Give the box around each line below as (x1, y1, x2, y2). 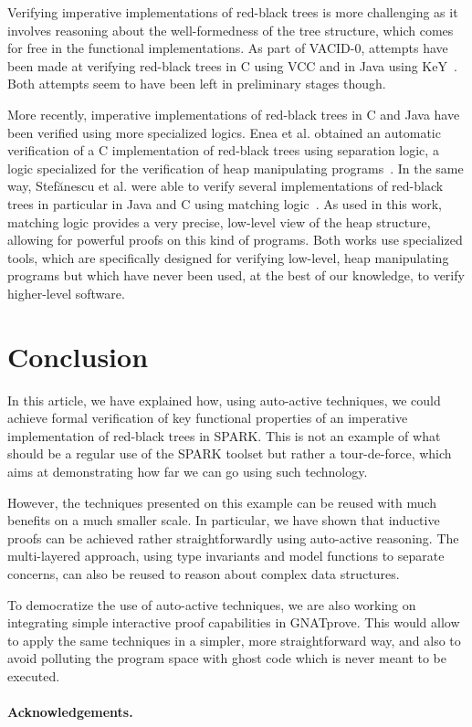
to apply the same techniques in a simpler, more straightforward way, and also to (7, 630, 461, 649)
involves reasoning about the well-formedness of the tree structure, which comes (7, 20, 454, 39)
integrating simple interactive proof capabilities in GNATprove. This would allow (7, 613, 460, 632)
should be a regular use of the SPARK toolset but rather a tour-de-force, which (7, 444, 452, 463)
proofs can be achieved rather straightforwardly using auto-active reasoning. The (7, 528, 459, 547)
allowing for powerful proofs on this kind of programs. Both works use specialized (7, 230, 463, 249)
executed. (7, 666, 60, 685)
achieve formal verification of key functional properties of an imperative (7, 408, 408, 427)
